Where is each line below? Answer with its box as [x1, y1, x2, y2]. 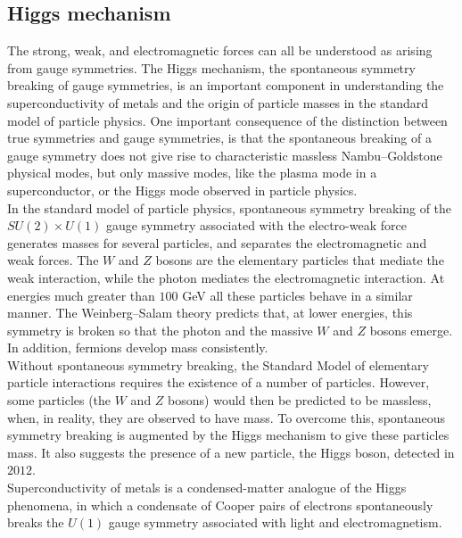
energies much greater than [7, 286, 155, 304]
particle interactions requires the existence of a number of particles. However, [7, 373, 430, 392]
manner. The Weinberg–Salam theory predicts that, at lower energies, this [7, 303, 413, 322]
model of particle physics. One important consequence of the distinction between [7, 111, 448, 129]
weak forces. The [7, 251, 99, 269]
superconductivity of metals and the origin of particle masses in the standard [7, 93, 428, 112]
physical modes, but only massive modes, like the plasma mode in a [7, 163, 377, 182]
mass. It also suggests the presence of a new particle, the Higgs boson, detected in [7, 443, 455, 461]
